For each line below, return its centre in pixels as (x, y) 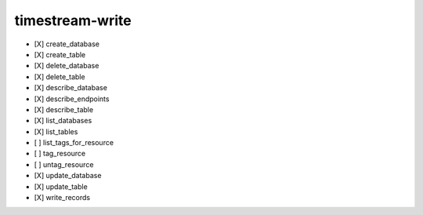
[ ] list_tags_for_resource (74, 143)
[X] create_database (67, 44)
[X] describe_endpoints (72, 99)
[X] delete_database (67, 66)
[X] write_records (62, 198)
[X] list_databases (63, 121)
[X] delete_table (60, 77)
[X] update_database (68, 176)
